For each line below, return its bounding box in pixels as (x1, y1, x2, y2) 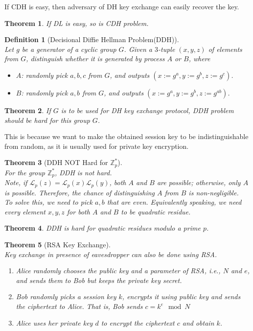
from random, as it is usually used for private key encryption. (4, 141, 189, 151)
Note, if (4, 177, 27, 188)
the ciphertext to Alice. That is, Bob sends (16, 301, 143, 311)
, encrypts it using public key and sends (122, 291, 241, 302)
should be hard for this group (4, 115, 90, 125)
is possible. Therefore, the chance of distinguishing (4, 187, 155, 197)
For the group (4, 167, 45, 177)
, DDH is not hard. (54, 167, 112, 177)
